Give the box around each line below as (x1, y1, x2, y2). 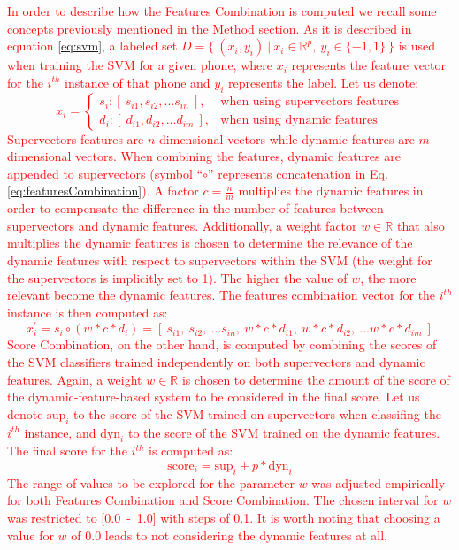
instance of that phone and (65, 73, 210, 91)
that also (396, 216, 445, 234)
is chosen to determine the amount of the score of (181, 370, 450, 388)
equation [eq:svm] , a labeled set (7, 36, 178, 55)
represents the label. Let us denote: (228, 73, 419, 91)
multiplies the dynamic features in (238, 181, 424, 200)
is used (398, 36, 436, 55)
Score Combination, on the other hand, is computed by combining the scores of (7, 335, 437, 354)
